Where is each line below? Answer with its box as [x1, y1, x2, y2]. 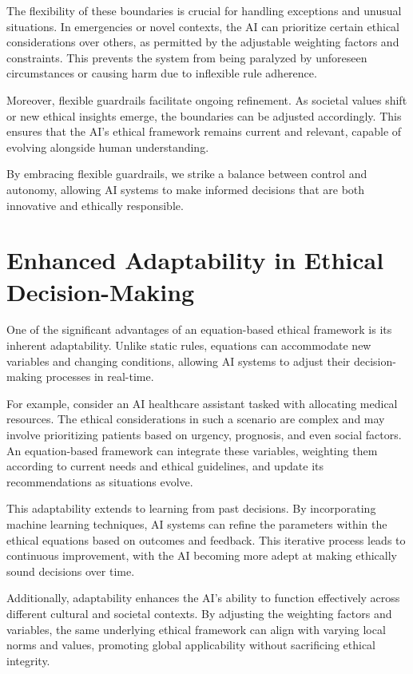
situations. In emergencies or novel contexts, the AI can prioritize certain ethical [6, 18, 400, 34]
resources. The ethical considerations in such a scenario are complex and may [6, 410, 385, 427]
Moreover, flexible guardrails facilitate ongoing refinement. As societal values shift [6, 91, 407, 108]
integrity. [6, 652, 50, 668]
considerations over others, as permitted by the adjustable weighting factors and [6, 34, 399, 50]
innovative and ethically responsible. [6, 196, 184, 213]
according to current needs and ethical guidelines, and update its [6, 458, 324, 474]
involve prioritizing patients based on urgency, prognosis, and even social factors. [6, 426, 402, 442]
